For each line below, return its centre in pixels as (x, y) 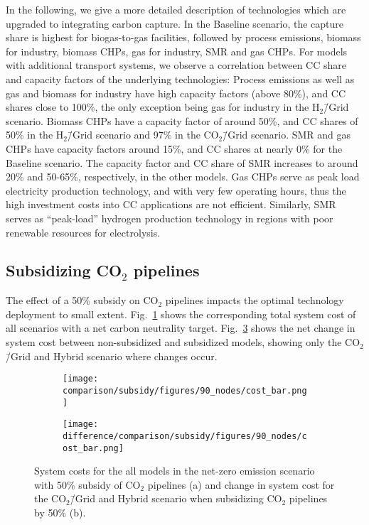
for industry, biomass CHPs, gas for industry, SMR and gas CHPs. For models (177, 51)
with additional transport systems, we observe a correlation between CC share (176, 65)
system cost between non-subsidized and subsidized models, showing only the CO (183, 342)
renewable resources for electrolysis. (83, 232)
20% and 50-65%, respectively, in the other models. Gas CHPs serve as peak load (183, 177)
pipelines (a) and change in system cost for (241, 484)
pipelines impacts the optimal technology (255, 300)
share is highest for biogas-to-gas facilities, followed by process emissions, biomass (183, 37)
